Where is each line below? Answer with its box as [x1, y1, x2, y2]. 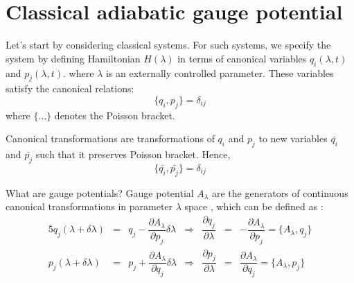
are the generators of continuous [212, 185, 348, 200]
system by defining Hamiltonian [6, 51, 141, 65]
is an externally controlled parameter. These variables [105, 65, 334, 80]
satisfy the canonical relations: [6, 81, 134, 96]
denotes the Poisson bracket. [54, 108, 175, 122]
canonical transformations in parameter [6, 199, 173, 214]
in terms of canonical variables [177, 51, 307, 65]
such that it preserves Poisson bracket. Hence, [35, 147, 231, 162]
